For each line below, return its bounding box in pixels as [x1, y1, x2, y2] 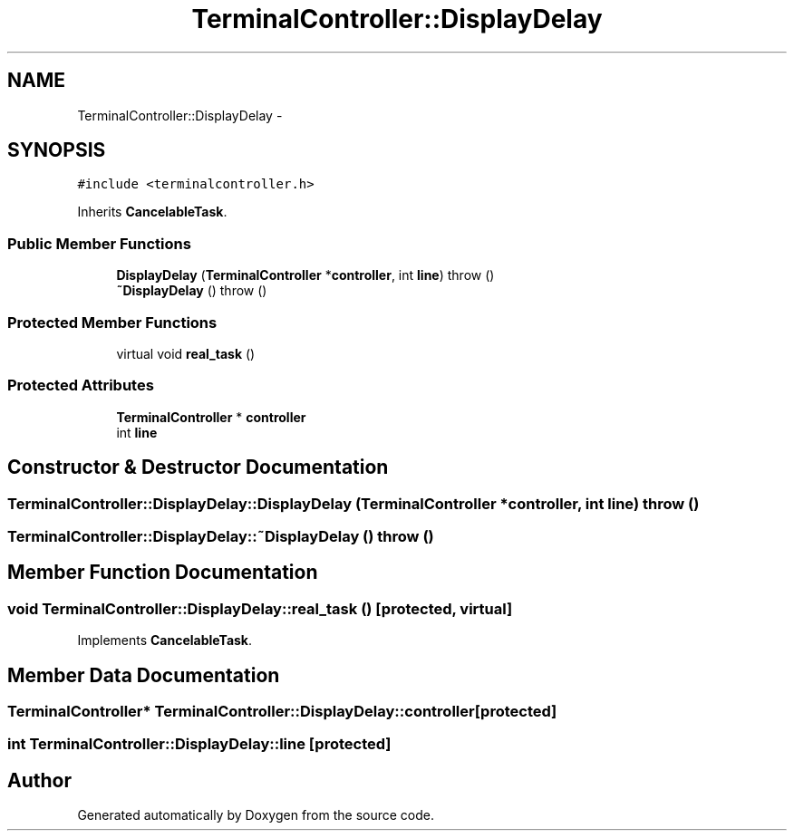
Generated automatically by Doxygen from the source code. [77, 807, 435, 824]
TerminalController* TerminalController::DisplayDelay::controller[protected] [7, 701, 557, 720]
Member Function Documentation [7, 561, 318, 584]
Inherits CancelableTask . [77, 204, 228, 220]
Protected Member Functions [7, 313, 218, 332]
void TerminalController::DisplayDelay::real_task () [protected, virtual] [7, 599, 513, 618]
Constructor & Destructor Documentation [7, 456, 389, 479]
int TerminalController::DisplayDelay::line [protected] [7, 735, 392, 754]
